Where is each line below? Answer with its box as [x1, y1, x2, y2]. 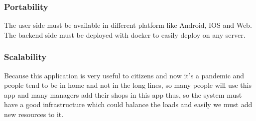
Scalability [4, 51, 47, 63]
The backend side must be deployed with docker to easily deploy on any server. [4, 29, 246, 40]
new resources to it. [4, 109, 64, 119]
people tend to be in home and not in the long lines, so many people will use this [4, 80, 252, 90]
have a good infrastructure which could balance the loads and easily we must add [4, 99, 253, 110]
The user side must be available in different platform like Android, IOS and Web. [4, 20, 252, 30]
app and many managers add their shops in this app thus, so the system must [4, 89, 242, 100]
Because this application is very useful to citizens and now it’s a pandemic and [4, 70, 245, 80]
